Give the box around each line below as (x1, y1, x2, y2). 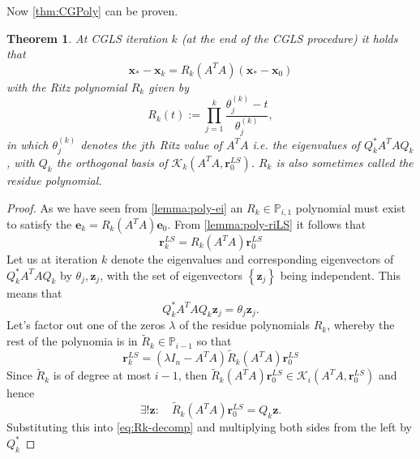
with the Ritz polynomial (6, 78, 127, 95)
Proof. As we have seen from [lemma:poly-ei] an (6, 199, 243, 216)
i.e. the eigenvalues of (252, 135, 360, 152)
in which (6, 135, 49, 152)
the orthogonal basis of (56, 153, 168, 170)
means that (6, 284, 62, 301)
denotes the (80, 135, 136, 152)
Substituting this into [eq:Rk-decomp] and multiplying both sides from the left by (6, 418, 412, 435)
